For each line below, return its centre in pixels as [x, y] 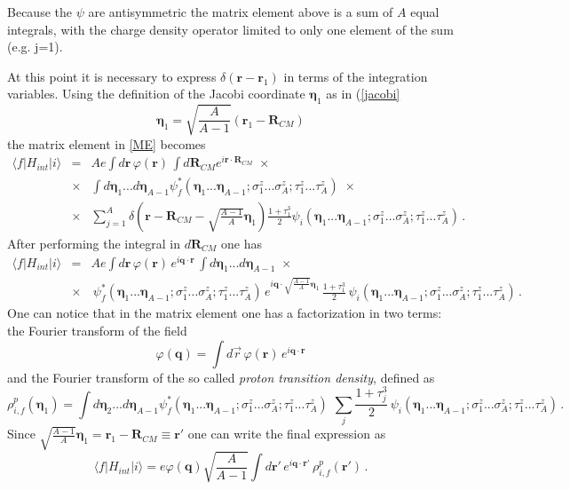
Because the [40, 12]
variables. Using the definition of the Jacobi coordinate [156, 94]
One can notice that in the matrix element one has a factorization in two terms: [225, 313]
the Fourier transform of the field [97, 330]
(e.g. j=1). [35, 47]
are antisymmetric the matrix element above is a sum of [241, 12]
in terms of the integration [356, 76]
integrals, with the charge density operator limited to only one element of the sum [230, 29]
